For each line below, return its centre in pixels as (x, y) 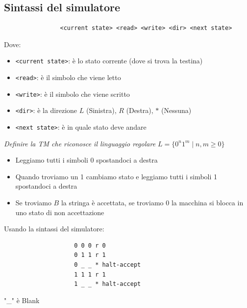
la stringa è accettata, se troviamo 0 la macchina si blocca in (152, 203)
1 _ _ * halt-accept (108, 284)
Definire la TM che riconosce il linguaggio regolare (80, 143)
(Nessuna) (176, 110)
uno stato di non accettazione (60, 212)
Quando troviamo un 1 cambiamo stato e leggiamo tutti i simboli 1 (116, 176)
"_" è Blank (22, 300)
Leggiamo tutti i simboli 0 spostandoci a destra (86, 160)
